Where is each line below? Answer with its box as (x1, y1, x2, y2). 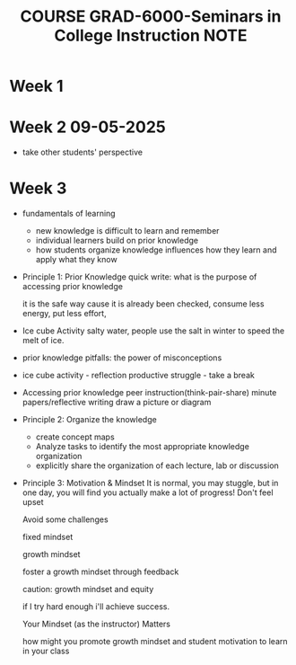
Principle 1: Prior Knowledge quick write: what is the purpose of (22, 271, 257, 282)
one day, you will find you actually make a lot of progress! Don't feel (22, 487, 274, 498)
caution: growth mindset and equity (22, 584, 154, 595)
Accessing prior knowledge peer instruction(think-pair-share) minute (22, 387, 277, 398)
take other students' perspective (22, 146, 144, 158)
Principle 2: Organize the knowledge (22, 414, 157, 425)
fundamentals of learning (22, 208, 116, 219)
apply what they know (35, 254, 118, 265)
